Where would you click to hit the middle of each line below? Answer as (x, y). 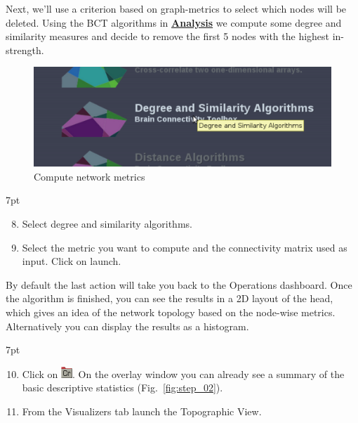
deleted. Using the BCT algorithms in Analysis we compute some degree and (174, 22)
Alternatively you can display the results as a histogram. (127, 326)
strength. (25, 50)
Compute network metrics (89, 176)
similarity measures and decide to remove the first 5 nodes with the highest (168, 36)
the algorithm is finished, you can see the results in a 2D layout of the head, (170, 298)
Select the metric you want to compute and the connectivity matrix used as (185, 247)
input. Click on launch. (72, 261)
